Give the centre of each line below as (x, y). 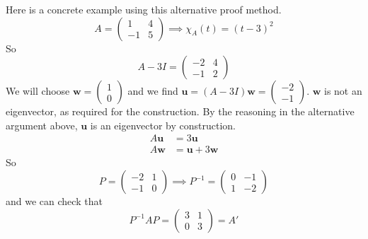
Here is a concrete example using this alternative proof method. (144, 9)
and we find (153, 91)
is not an (343, 91)
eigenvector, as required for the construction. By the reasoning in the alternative (180, 111)
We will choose (38, 91)
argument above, (42, 125)
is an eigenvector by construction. (163, 125)
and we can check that (54, 201)
